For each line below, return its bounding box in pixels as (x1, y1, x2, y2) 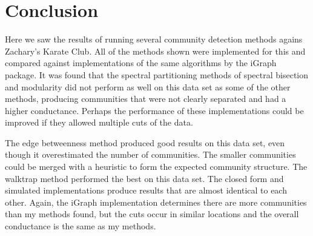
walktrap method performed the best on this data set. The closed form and (5, 172, 284, 184)
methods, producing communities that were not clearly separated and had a (5, 92, 286, 105)
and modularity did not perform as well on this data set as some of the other (5, 80, 291, 93)
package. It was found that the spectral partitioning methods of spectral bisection (5, 68, 309, 81)
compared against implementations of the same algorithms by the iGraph (5, 56, 277, 69)
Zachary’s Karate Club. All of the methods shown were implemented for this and (5, 44, 306, 57)
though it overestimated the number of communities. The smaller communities (5, 148, 296, 161)
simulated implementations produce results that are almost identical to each (5, 184, 287, 197)
